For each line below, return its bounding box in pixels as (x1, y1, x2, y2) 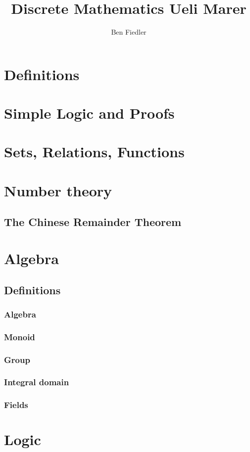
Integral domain (4, 376, 69, 388)
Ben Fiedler (111, 27, 147, 37)
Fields (4, 399, 28, 411)
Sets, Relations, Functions (4, 141, 185, 162)
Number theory (4, 180, 112, 200)
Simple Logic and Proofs (4, 103, 175, 123)
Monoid (4, 330, 35, 343)
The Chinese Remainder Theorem (4, 214, 182, 229)
